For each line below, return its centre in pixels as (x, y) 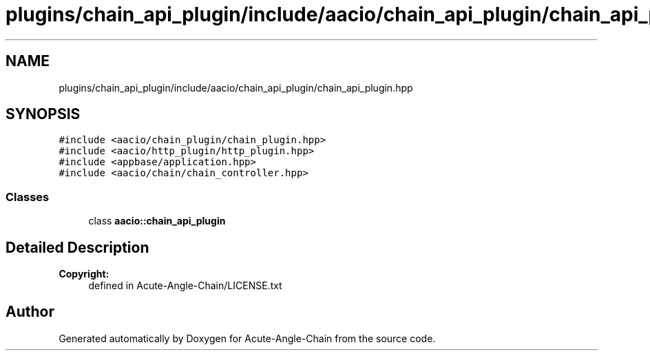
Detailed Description (77, 247)
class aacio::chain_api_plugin (157, 221)
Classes (28, 197)
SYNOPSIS (43, 114)
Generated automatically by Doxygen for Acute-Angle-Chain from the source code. (247, 338)
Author (30, 312)
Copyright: (84, 274)
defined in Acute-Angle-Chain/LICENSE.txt (185, 286)
